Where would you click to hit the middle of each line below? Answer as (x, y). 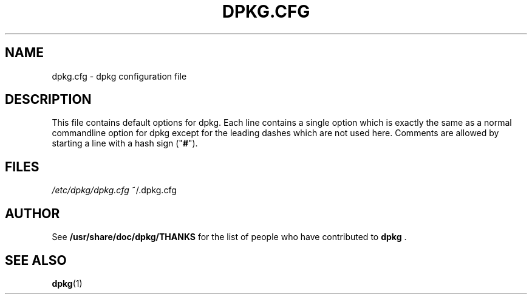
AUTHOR (32, 213)
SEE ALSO (36, 260)
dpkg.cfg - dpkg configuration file (119, 76)
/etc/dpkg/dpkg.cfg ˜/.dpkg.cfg (114, 190)
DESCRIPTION (48, 100)
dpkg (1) (67, 283)
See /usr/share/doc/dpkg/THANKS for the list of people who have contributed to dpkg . (229, 237)
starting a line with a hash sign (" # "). (125, 143)
